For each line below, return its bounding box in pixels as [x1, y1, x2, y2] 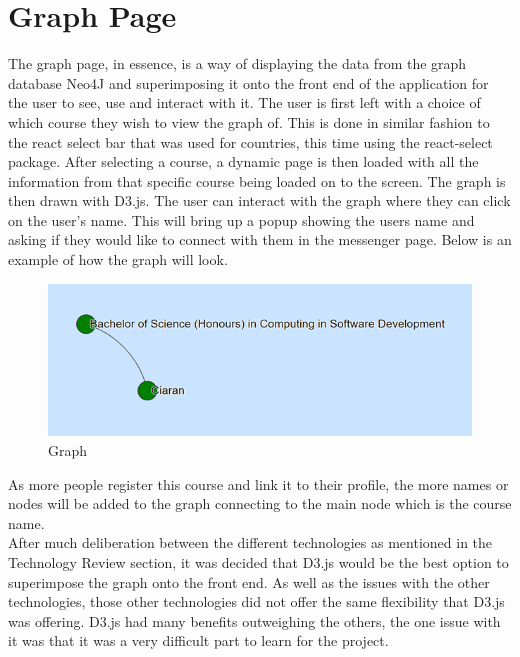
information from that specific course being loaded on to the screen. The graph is [8, 170, 506, 191]
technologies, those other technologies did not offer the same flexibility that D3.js [8, 591, 505, 612]
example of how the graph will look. [8, 249, 228, 270]
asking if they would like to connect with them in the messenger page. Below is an [8, 229, 512, 250]
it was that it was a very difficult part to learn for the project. [8, 630, 389, 651]
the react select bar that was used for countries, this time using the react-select [8, 131, 493, 152]
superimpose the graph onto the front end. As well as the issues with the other [8, 571, 490, 592]
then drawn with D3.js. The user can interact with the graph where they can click [8, 190, 511, 211]
